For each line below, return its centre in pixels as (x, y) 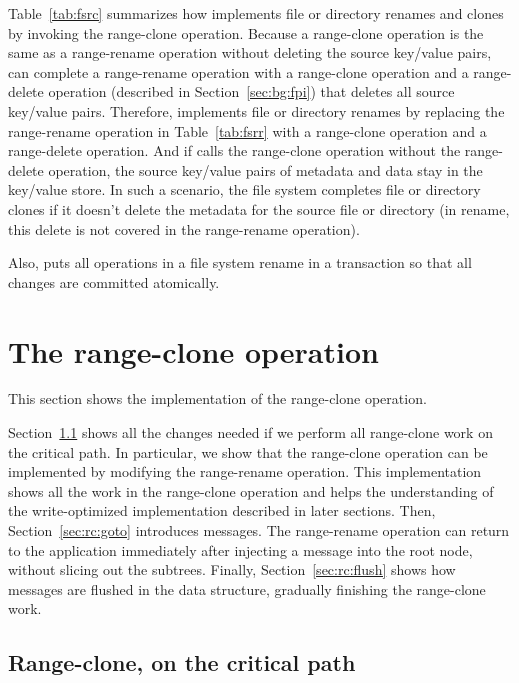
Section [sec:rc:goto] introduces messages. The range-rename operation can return (259, 530)
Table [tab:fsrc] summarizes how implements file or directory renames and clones (256, 13)
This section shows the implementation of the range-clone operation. (217, 398)
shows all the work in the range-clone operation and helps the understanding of (251, 490)
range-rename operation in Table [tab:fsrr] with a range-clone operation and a (247, 130)
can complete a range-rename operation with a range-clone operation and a (238, 71)
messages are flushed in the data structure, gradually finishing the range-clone (247, 588)
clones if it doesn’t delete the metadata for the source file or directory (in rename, (259, 208)
